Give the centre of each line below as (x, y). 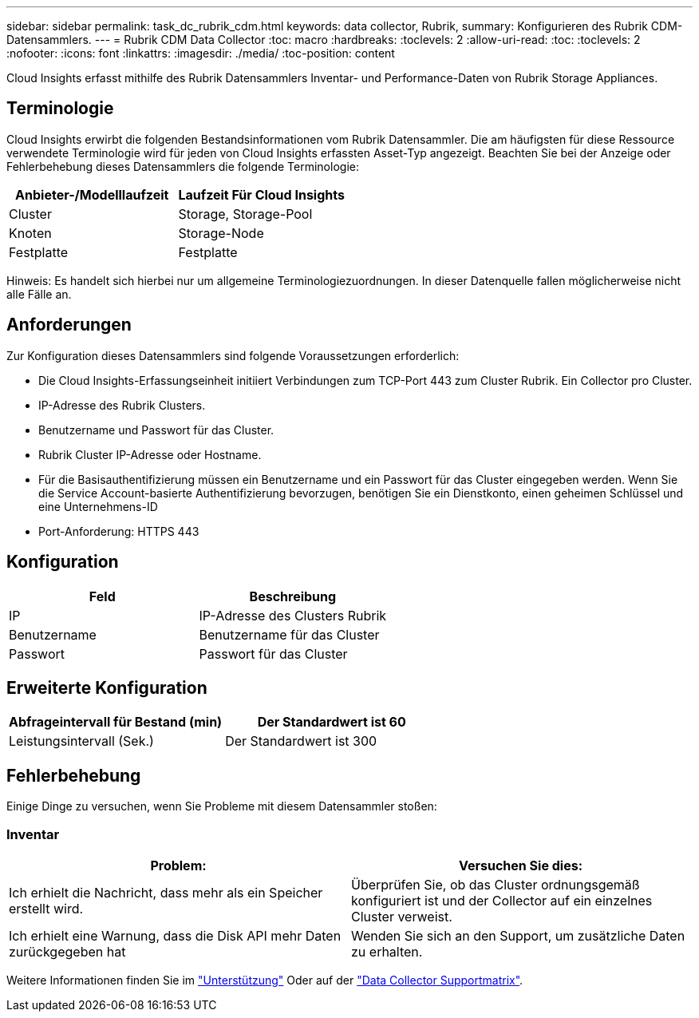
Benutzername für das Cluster (289, 634)
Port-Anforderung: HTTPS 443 (119, 531)
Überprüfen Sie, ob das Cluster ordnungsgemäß (496, 884)
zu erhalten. (387, 951)
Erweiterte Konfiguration (107, 687)
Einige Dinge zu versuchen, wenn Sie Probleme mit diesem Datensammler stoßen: (222, 806)
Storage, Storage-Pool (245, 214)
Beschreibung (293, 596)
